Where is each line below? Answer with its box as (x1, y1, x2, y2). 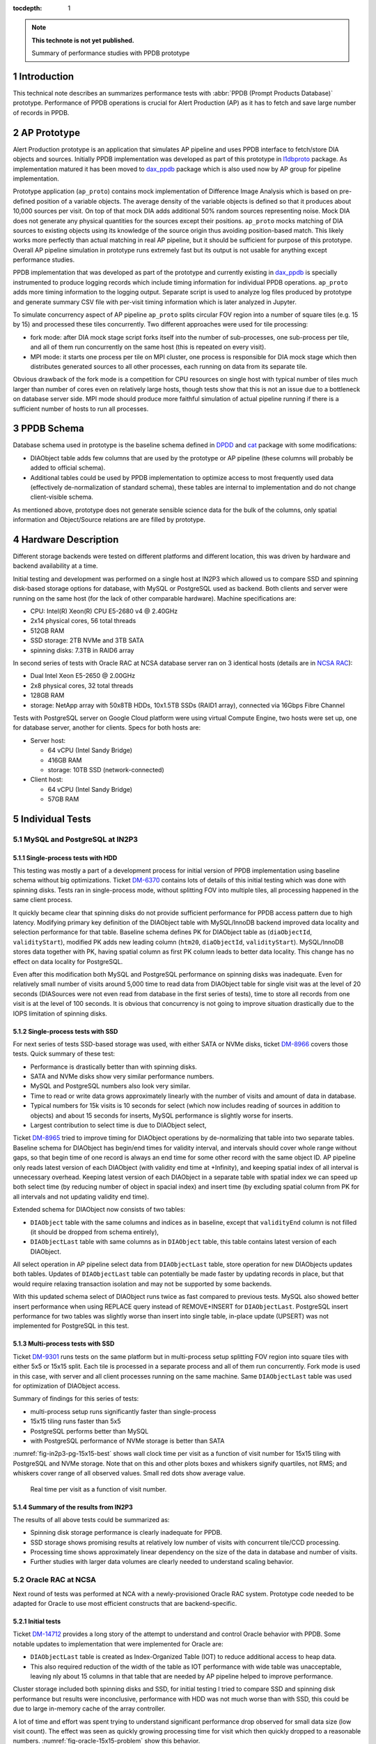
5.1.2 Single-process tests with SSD (13, 1027, 118, 1035)
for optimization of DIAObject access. (13, 1382, 120, 1390)
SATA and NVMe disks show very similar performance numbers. (30, 1072, 214, 1081)
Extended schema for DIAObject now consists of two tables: (13, 1205, 186, 1214)
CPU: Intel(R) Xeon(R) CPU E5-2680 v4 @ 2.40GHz (30, 607, 178, 615)
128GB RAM (30, 691, 65, 700)
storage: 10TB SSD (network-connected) (47, 765, 165, 774)
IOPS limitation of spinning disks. (13, 1009, 107, 1018)
